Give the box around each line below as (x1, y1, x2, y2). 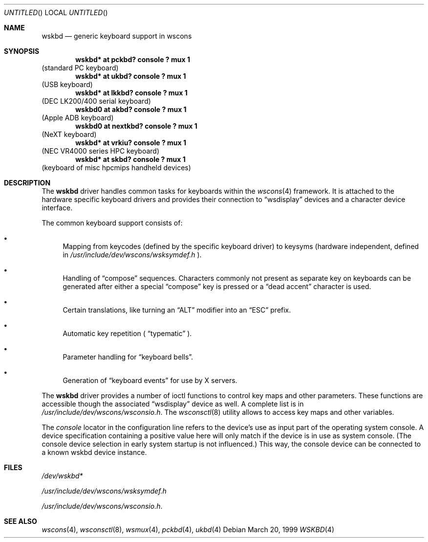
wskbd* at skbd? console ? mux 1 (75, 155, 186, 163)
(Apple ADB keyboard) (42, 113, 114, 122)
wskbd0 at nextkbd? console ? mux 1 (75, 122, 197, 130)
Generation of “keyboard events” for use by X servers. (63, 376, 237, 384)
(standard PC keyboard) (42, 64, 119, 72)
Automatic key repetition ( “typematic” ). (63, 329, 192, 338)
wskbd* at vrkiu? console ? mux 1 (75, 138, 187, 147)
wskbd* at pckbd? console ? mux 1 (75, 55, 190, 64)
